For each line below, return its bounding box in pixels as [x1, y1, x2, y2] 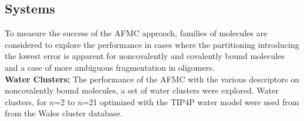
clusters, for [5, 95, 47, 108]
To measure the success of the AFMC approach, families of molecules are [5, 27, 268, 39]
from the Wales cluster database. [5, 107, 123, 119]
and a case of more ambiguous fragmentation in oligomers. [5, 61, 215, 73]
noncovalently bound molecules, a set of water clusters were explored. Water [5, 84, 279, 96]
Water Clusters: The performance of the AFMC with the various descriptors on [5, 72, 299, 85]
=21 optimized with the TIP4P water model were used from [82, 95, 299, 108]
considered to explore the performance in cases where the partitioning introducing [5, 38, 299, 50]
